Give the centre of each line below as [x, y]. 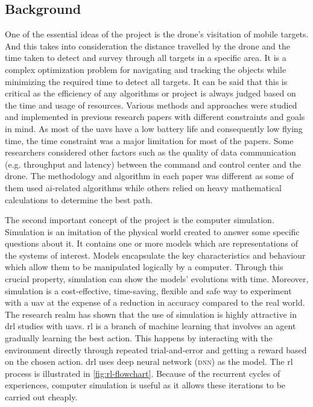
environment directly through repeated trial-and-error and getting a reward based [156, 349]
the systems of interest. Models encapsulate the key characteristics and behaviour [155, 255]
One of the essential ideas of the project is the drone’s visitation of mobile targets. [157, 34]
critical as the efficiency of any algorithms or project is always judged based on [150, 93]
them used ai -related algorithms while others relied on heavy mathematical [143, 187]
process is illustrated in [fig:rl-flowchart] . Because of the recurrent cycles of [143, 373]
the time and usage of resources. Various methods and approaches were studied [151, 105]
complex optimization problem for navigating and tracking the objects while [146, 69]
